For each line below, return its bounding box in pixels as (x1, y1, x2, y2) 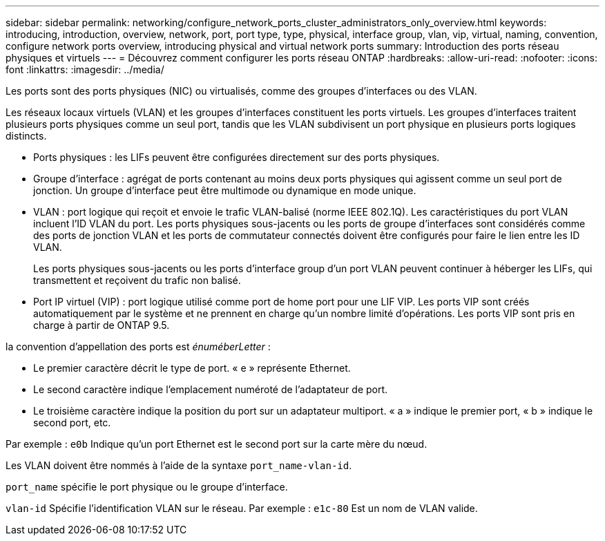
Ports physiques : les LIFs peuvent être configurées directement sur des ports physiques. (33, 151, 440, 163)
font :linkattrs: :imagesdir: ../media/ (6, 64, 164, 75)
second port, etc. (33, 417, 111, 428)
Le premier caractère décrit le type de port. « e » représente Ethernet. (33, 362, 351, 374)
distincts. (6, 130, 47, 142)
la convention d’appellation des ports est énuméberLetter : (6, 341, 271, 352)
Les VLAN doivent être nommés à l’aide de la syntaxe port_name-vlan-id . (6, 459, 352, 471)
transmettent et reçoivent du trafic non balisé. (33, 274, 241, 286)
